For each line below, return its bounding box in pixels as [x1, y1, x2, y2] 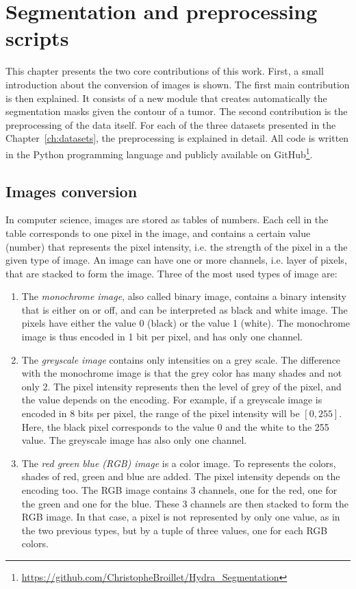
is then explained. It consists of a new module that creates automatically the [5, 90, 327, 105]
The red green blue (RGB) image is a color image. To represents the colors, [21, 455, 336, 470]
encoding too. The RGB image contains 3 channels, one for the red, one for [21, 483, 338, 497]
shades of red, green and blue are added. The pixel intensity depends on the [21, 469, 340, 484]
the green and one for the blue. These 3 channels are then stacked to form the [21, 496, 348, 510]
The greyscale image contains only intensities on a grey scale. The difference [21, 352, 341, 366]
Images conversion [5, 180, 138, 201]
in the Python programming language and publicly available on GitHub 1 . [5, 145, 313, 161]
